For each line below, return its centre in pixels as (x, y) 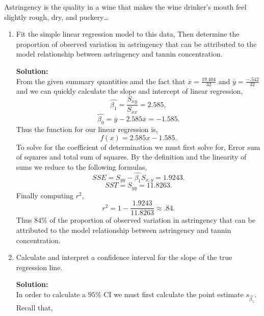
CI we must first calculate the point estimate (174, 294)
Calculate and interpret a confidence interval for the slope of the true (124, 257)
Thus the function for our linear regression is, (87, 129)
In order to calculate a (51, 294)
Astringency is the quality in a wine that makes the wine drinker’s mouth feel (125, 7)
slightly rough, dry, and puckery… (56, 17)
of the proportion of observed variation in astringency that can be (152, 220)
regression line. (39, 267)
